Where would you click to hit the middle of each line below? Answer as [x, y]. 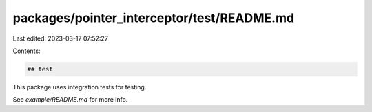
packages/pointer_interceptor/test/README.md [154, 18]
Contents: [27, 51]
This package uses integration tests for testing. [80, 87]
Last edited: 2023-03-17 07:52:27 [60, 38]
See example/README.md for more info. [70, 100]
